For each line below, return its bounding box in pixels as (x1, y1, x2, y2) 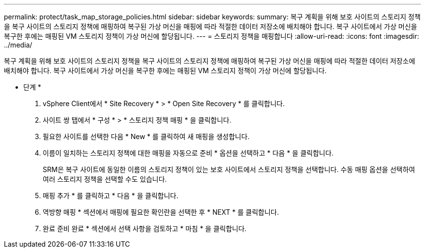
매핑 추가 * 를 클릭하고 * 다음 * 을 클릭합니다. (43, 191, 179, 200)
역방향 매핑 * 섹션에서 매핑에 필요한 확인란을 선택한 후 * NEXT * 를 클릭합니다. (43, 208, 279, 216)
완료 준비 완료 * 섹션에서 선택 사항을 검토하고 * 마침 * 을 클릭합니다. (43, 224, 247, 233)
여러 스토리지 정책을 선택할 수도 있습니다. (43, 175, 167, 183)
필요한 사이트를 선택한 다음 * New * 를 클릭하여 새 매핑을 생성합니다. (43, 132, 250, 141)
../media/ (4, 41, 33, 49)
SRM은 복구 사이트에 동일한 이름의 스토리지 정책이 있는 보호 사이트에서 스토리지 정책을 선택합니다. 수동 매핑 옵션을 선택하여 (43, 165, 415, 173)
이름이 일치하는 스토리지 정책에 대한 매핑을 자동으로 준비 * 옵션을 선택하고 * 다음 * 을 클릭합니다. (43, 149, 334, 157)
